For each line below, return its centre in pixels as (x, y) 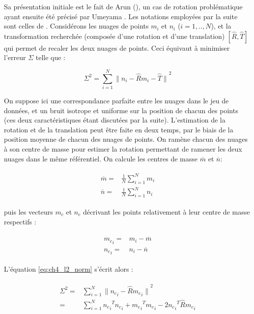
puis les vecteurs (28, 211)
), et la (221, 26)
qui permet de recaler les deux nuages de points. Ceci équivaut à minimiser (117, 47)
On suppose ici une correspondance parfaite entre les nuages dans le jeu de (116, 101)
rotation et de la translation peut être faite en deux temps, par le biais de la (119, 129)
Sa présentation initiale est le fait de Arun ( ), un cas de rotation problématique (123, 6)
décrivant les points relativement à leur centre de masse (166, 211)
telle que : (50, 57)
